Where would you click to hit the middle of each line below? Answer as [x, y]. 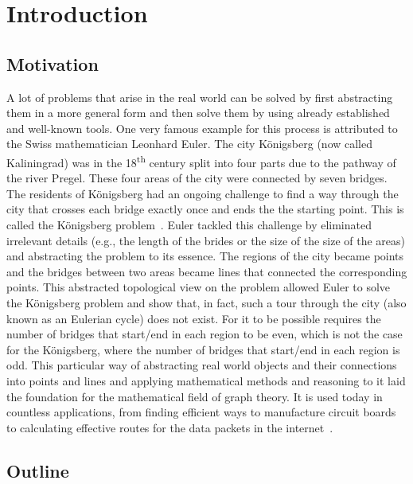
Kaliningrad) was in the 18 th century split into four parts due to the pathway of [201, 161]
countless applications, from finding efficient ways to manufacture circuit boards [201, 412]
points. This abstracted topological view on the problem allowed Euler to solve [199, 287]
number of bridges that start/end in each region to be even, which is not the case [205, 334]
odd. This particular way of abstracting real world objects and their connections [202, 365]
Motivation [53, 63]
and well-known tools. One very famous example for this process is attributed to [202, 128]
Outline [38, 470]
